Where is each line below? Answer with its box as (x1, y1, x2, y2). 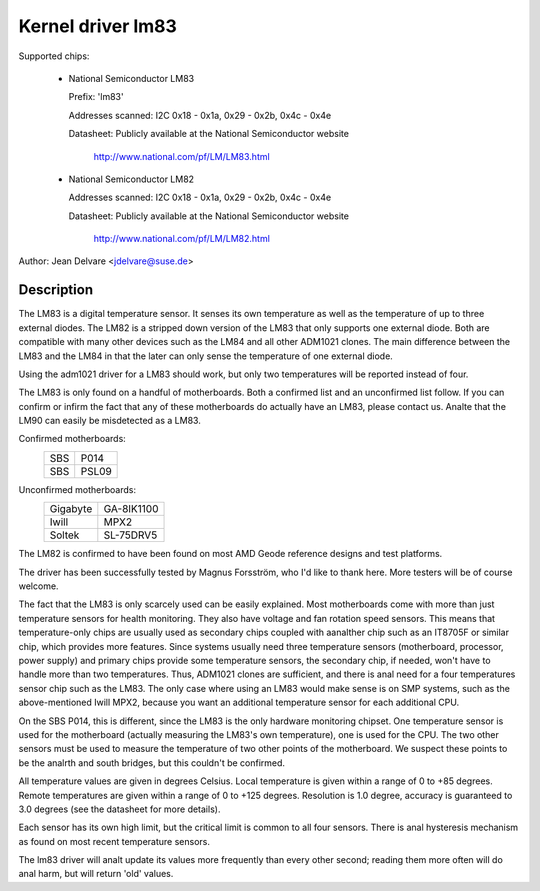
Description (18, 281, 94, 299)
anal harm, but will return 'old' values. (18, 868, 174, 880)
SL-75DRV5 (103, 528, 158, 542)
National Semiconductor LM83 (68, 72, 195, 84)
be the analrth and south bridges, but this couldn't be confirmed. (18, 756, 285, 769)
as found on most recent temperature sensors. (18, 835, 210, 847)
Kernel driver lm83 (18, 15, 177, 37)
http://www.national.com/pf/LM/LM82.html (93, 233, 270, 245)
